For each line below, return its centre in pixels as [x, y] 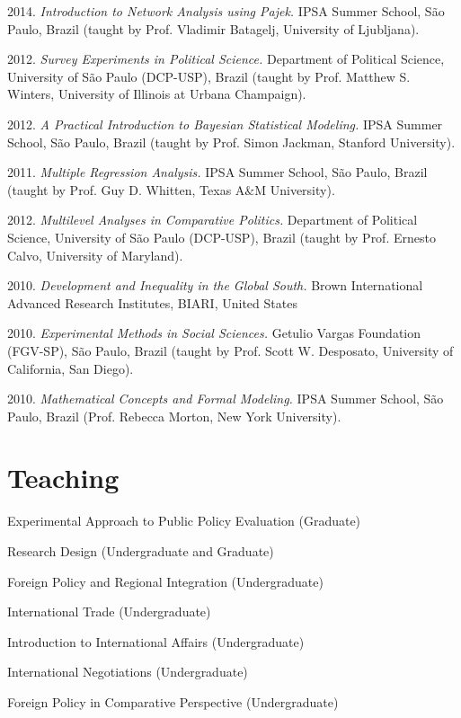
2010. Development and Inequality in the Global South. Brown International [215, 285]
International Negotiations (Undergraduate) [128, 672]
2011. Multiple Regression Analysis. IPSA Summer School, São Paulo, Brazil [217, 172]
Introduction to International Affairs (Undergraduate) [156, 641]
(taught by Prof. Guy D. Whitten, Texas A [126, 189]
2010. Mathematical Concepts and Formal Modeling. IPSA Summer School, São [226, 399]
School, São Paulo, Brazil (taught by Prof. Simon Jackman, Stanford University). [231, 142]
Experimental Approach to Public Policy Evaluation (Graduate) [184, 521]
